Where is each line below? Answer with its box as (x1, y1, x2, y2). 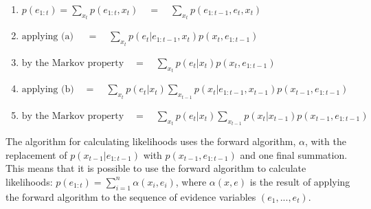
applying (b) (21, 85, 74, 95)
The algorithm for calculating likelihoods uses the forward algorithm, (5, 134, 296, 148)
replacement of (5, 147, 67, 162)
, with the (305, 134, 346, 148)
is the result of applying (249, 174, 350, 188)
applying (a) (21, 32, 74, 42)
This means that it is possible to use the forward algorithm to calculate (5, 161, 306, 175)
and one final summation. (240, 147, 348, 162)
